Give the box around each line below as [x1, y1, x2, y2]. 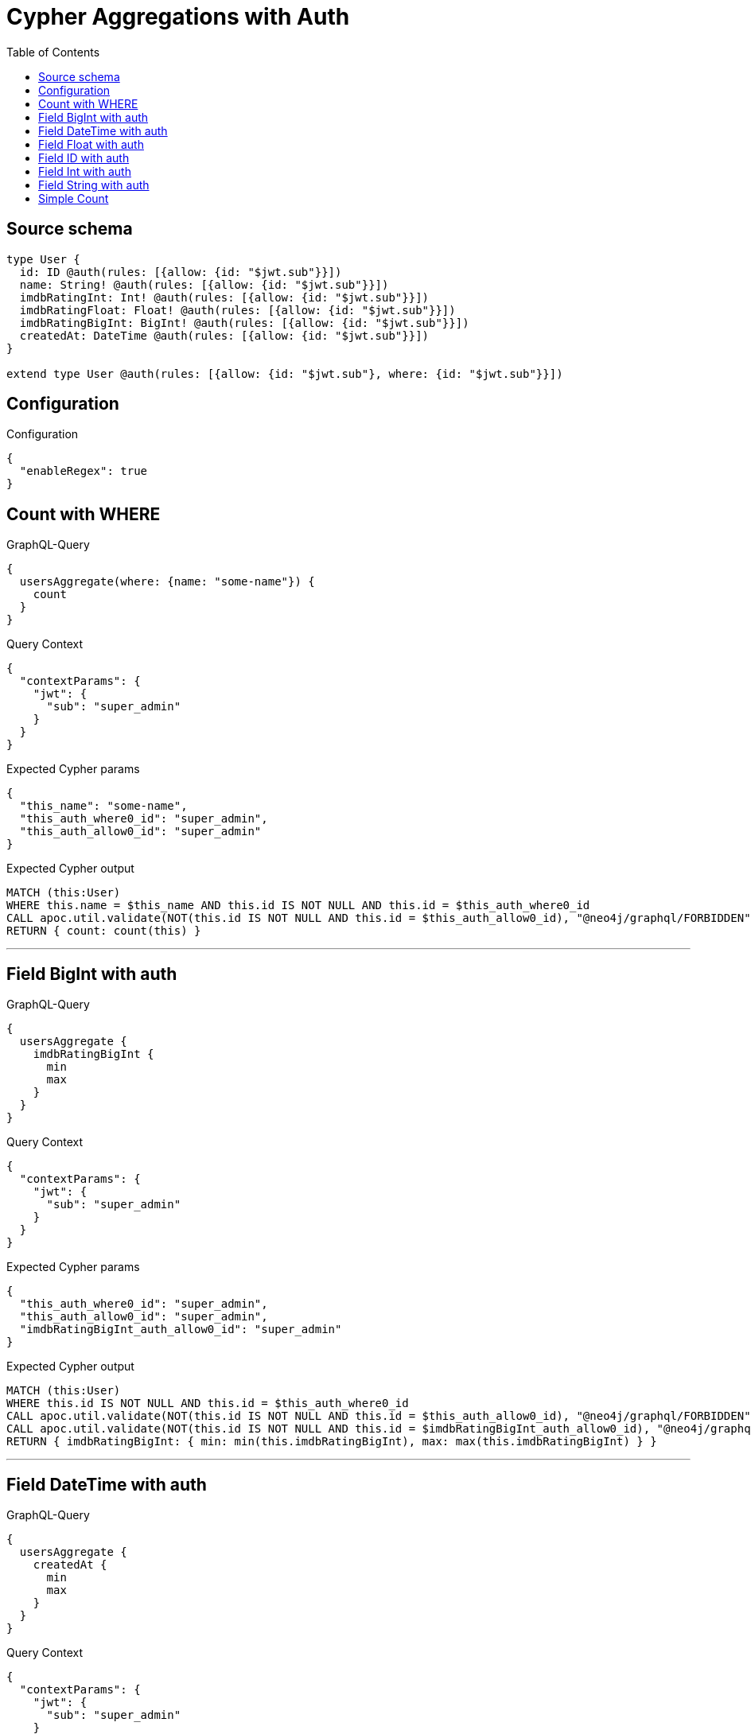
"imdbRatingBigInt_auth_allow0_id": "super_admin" [19, 1323, 342, 1336]
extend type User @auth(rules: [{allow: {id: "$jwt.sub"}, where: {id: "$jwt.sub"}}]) [6, 367, 563, 380]
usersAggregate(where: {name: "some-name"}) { [19, 575, 315, 589]
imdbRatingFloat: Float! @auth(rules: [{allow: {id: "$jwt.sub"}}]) [19, 303, 456, 317]
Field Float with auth [38, 137, 144, 151]
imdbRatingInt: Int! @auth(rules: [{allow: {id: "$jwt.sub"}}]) [19, 290, 430, 304]
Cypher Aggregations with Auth [6, 3, 350, 30]
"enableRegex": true [19, 465, 148, 478]
